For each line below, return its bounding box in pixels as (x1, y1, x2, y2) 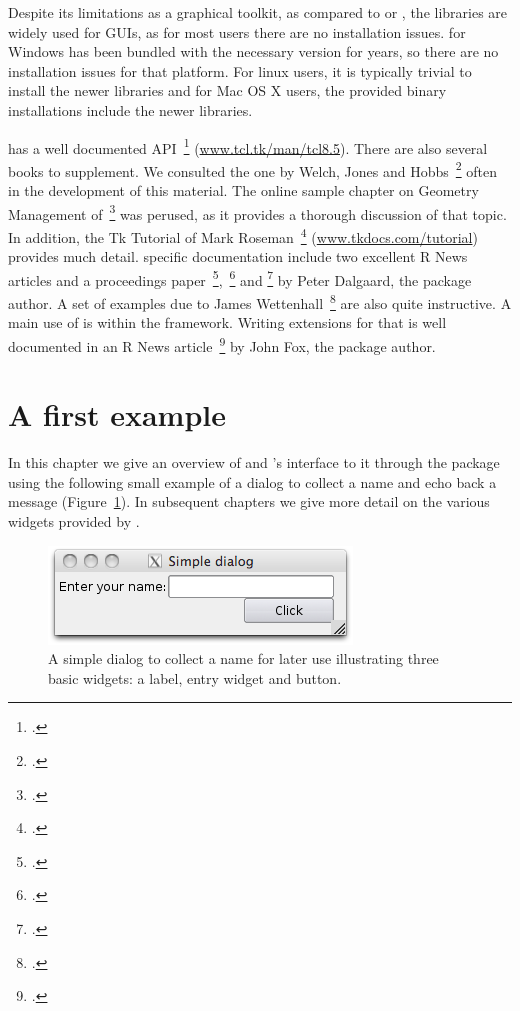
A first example (8, 394, 226, 435)
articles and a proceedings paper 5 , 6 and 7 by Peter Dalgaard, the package (8, 266, 472, 290)
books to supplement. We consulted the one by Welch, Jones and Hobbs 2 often (8, 157, 498, 181)
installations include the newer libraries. (8, 99, 253, 120)
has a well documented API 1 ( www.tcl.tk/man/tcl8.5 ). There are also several (8, 134, 488, 158)
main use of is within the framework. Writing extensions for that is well (8, 312, 447, 333)
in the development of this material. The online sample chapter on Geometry (8, 180, 479, 201)
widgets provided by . (8, 511, 140, 531)
